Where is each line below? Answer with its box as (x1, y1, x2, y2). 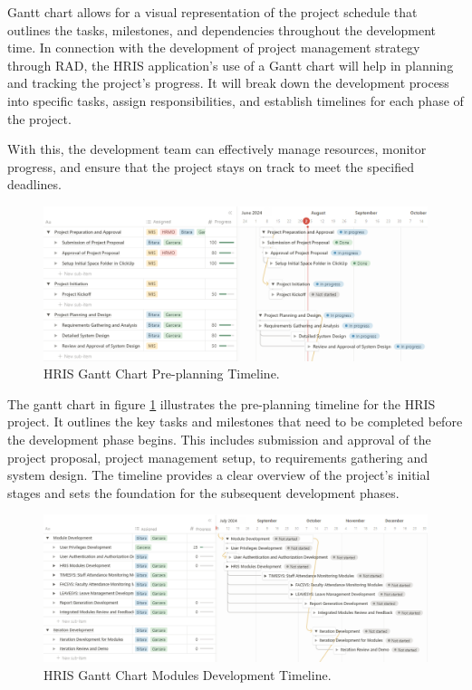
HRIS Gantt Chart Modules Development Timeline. (43, 666, 332, 685)
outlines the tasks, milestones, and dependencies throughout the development (7, 20, 437, 39)
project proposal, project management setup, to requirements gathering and (7, 447, 429, 466)
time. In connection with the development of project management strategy (7, 38, 420, 57)
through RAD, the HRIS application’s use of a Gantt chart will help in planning (7, 55, 454, 74)
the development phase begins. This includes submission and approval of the (7, 429, 431, 448)
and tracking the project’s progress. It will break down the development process (7, 73, 449, 92)
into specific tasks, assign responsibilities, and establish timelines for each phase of (7, 91, 464, 110)
